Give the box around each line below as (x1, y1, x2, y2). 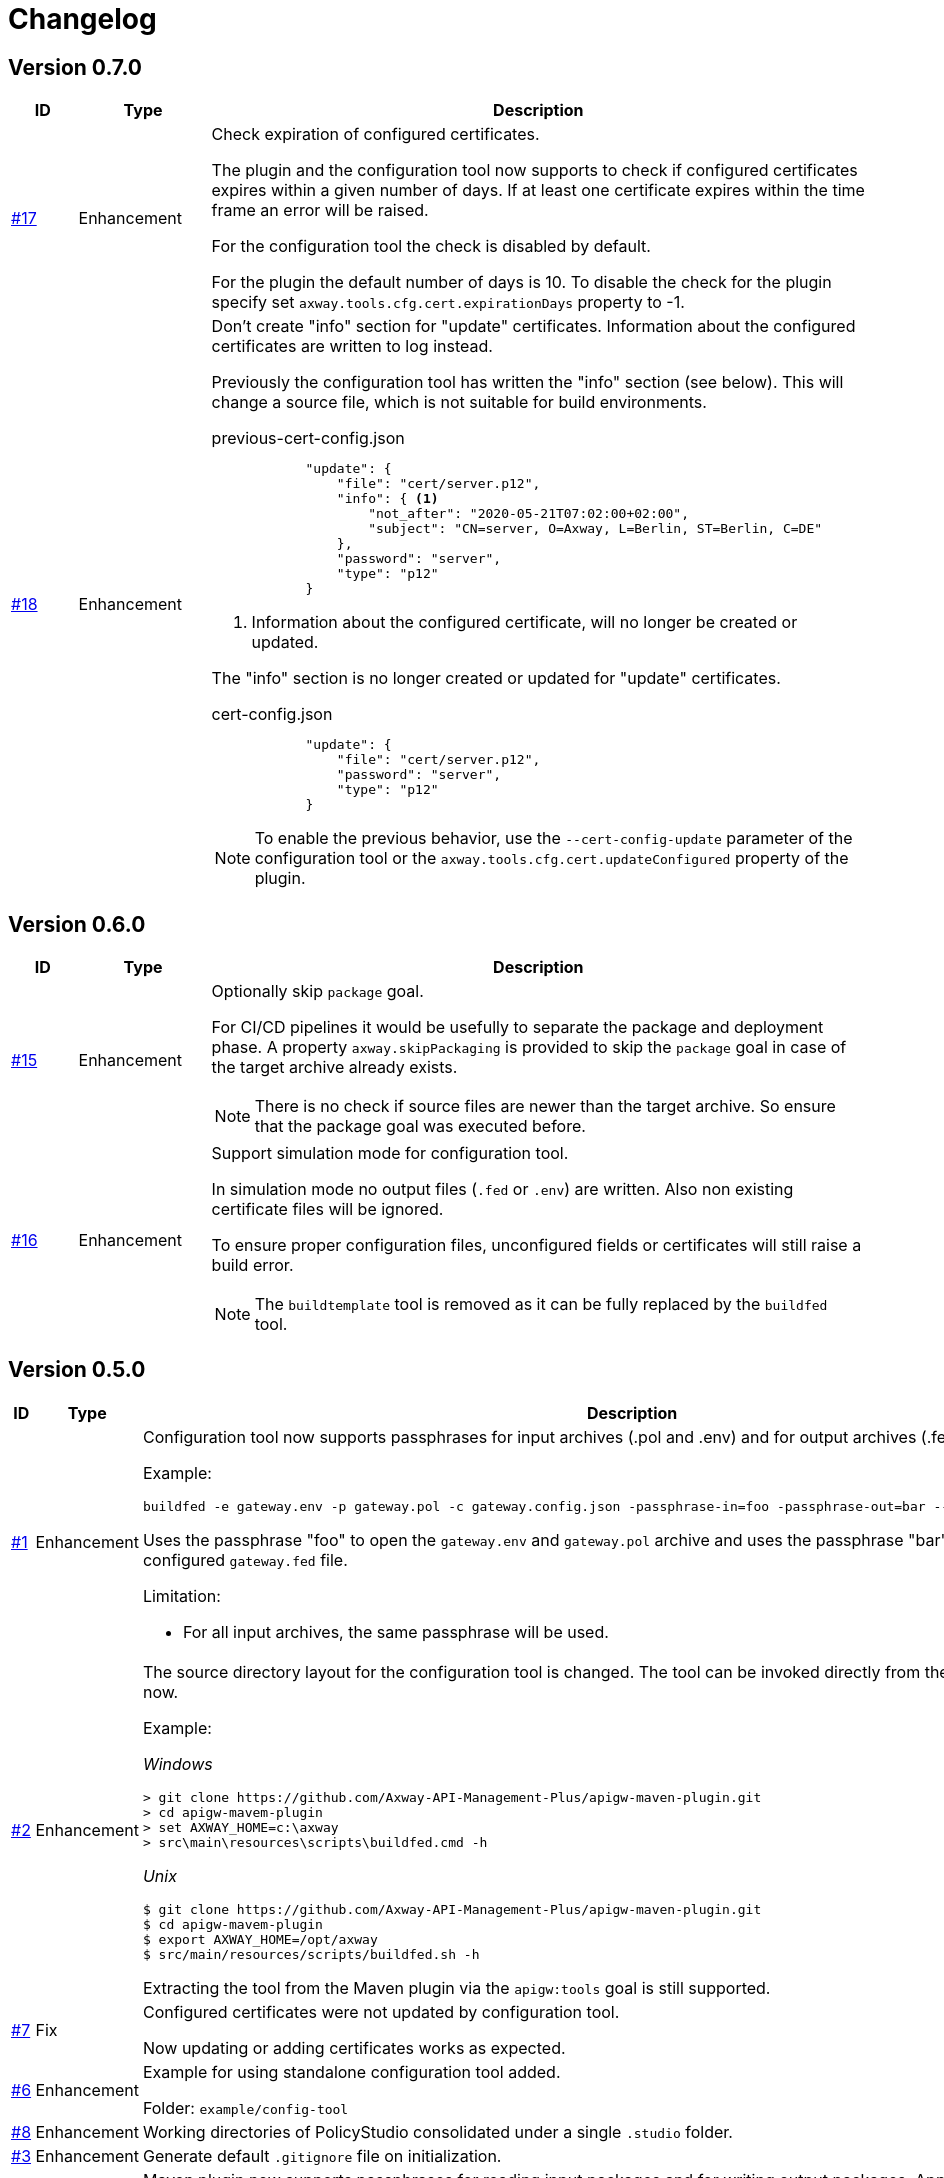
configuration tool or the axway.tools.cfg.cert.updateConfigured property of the (254, 848, 849, 869)
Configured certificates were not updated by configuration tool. (142, 2001, 620, 2022)
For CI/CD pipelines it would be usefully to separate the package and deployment (211, 1017, 824, 1038)
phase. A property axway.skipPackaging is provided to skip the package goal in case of (211, 1037, 847, 1058)
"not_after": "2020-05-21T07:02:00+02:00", (368, 506, 690, 522)
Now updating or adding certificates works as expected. (142, 2037, 566, 2058)
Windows (142, 1753, 213, 1774)
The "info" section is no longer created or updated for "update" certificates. (211, 668, 781, 689)
